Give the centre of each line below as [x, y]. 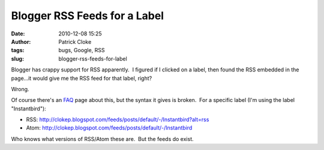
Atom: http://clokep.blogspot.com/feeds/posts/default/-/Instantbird [109, 128]
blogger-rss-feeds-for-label [93, 58]
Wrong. [20, 89]
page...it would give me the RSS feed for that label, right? [82, 78]
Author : [21, 41]
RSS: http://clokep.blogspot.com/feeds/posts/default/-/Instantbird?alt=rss [118, 119]
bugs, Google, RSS [82, 50]
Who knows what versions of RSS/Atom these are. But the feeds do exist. [102, 139]
